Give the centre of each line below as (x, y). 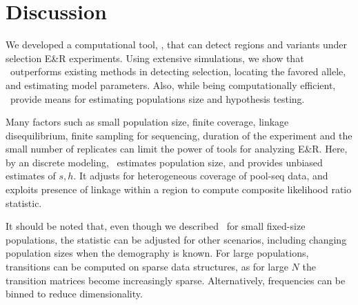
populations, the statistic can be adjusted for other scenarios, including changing (176, 239)
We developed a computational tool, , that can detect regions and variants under (176, 45)
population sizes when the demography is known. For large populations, (157, 253)
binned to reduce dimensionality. (74, 294)
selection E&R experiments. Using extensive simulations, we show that (155, 58)
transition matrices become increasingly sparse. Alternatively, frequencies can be (176, 280)
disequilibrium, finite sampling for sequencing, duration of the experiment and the (179, 135)
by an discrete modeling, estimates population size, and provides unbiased (164, 162)
